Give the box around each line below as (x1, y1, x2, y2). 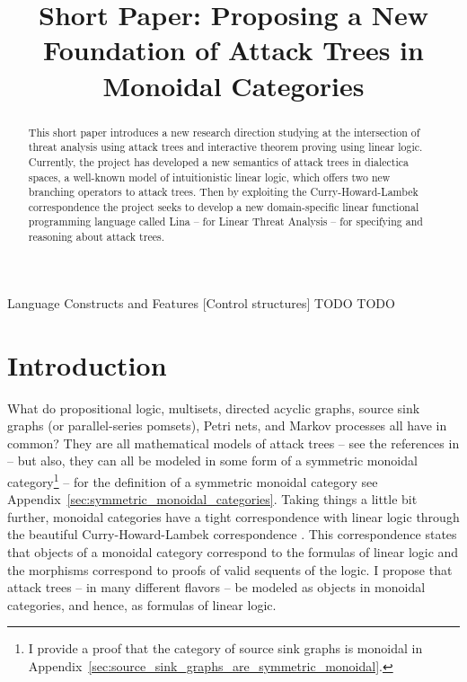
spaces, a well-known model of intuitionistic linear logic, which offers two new (28, 169, 391, 184)
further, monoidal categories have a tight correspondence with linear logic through (7, 507, 460, 526)
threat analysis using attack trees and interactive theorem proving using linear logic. (28, 139, 423, 155)
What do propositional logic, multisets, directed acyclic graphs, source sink (7, 398, 420, 417)
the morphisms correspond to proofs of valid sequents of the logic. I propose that (7, 560, 453, 579)
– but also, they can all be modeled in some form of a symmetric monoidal (7, 451, 418, 470)
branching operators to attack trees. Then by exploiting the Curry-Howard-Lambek (28, 184, 419, 199)
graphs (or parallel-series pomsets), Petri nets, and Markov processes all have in (7, 416, 447, 435)
